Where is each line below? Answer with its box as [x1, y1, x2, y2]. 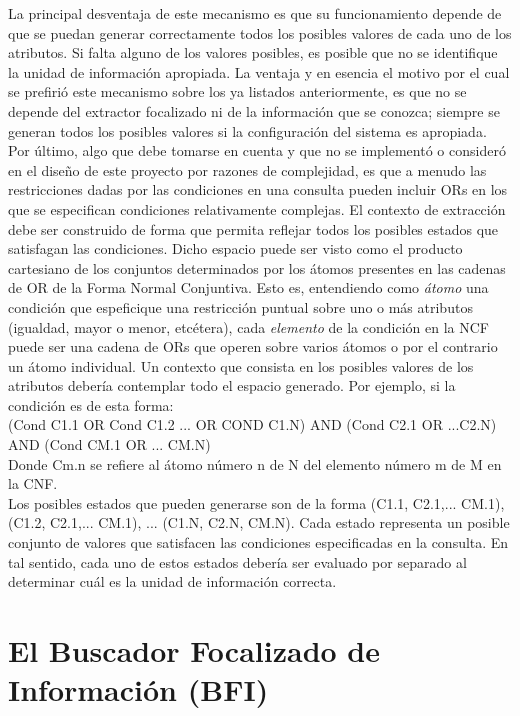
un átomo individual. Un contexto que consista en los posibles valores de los [8, 355, 474, 376]
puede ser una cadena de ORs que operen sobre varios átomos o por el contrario [8, 336, 498, 357]
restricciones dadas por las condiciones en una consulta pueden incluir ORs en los [8, 179, 508, 200]
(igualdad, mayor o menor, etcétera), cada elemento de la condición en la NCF [8, 316, 489, 337]
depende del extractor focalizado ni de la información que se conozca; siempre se [8, 100, 500, 121]
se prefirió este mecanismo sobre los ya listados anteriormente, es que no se [8, 81, 467, 102]
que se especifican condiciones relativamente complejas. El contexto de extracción [8, 198, 506, 219]
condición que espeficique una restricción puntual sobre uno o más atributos [8, 296, 473, 317]
